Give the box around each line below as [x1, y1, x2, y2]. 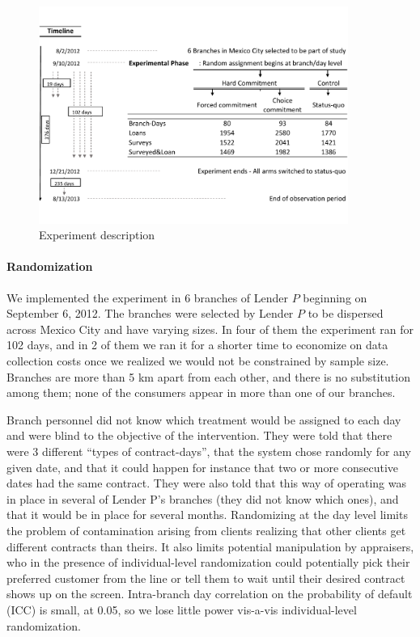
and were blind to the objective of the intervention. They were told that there [6, 427, 392, 444]
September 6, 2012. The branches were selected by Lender [6, 305, 294, 322]
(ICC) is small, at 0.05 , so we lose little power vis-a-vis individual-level [6, 601, 357, 618]
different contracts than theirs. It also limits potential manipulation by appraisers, [6, 538, 414, 555]
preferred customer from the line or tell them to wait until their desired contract [6, 569, 405, 586]
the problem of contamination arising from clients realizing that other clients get [6, 521, 406, 538]
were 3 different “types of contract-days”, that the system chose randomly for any [6, 443, 411, 459]
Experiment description [39, 226, 155, 243]
